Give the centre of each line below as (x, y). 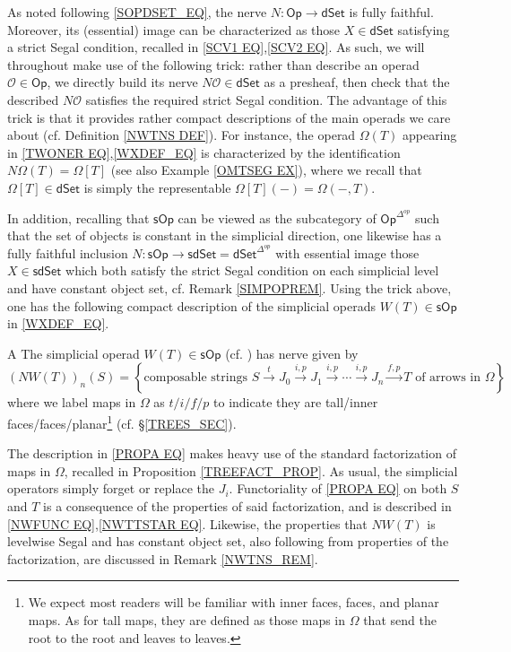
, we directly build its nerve (122, 82)
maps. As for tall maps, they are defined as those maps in (187, 620)
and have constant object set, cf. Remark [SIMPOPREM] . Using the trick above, (230, 288)
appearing (429, 135)
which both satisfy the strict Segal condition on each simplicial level (252, 270)
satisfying (424, 29)
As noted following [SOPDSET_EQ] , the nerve (137, 12)
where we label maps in (72, 402)
